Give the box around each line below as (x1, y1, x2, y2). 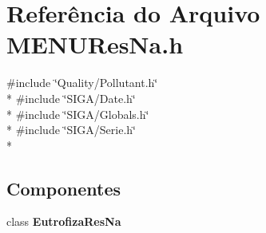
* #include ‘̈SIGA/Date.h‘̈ (6, 89, 136, 106)
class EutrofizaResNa (6, 213, 121, 230)
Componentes (6, 176, 121, 200)
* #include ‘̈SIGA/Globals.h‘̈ (6, 105, 149, 122)
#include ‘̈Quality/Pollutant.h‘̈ (6, 74, 158, 91)
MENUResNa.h (6, 28, 184, 61)
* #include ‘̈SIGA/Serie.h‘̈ (6, 121, 136, 138)
